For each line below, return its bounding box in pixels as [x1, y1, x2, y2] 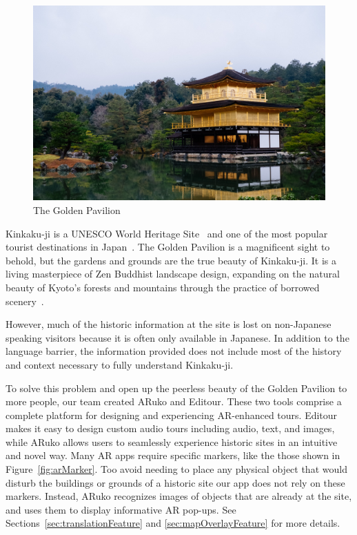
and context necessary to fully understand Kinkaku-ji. [6, 357, 234, 371]
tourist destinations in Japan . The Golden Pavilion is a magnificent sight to [6, 240, 330, 254]
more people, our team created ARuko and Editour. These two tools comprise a [6, 394, 342, 409]
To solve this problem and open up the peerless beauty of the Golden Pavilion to [6, 380, 347, 395]
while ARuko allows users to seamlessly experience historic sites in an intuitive [6, 434, 338, 449]
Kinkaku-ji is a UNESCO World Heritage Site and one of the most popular [6, 226, 328, 240]
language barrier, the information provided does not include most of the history [6, 344, 342, 358]
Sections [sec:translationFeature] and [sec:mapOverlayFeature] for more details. [6, 516, 340, 530]
